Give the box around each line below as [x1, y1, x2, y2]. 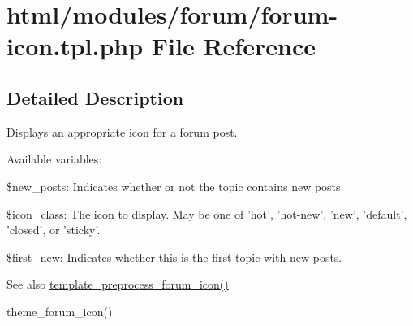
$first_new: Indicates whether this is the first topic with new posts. [6, 248, 342, 265]
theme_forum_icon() [6, 302, 113, 319]
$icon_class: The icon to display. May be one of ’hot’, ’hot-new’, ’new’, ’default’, [6, 205, 407, 222]
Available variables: [6, 150, 102, 167]
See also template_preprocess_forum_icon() [6, 276, 229, 293]
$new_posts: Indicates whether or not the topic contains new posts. [6, 177, 344, 194]
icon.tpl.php [6, 29, 144, 63]
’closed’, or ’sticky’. [6, 221, 101, 238]
